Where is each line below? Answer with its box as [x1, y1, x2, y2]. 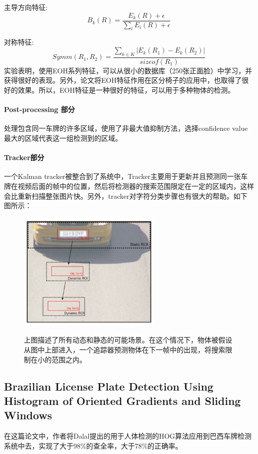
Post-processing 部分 [4, 104, 75, 114]
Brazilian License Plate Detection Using [4, 378, 214, 394]
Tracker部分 [4, 152, 45, 163]
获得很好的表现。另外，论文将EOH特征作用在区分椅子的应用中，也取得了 [4, 75, 242, 85]
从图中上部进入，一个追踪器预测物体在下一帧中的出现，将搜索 [24, 344, 225, 355]
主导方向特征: [4, 2, 48, 12]
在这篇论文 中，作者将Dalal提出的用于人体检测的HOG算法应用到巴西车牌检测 [4, 431, 252, 441]
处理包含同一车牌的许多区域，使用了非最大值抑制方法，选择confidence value [4, 123, 248, 133]
